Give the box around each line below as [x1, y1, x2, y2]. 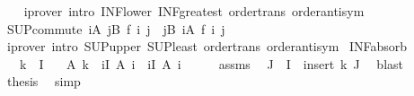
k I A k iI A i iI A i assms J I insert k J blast [19, 54, 404, 73]
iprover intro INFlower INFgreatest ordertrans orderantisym [23, 2, 365, 20]
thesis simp [6, 72, 81, 91]
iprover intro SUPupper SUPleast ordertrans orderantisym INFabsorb [6, 37, 408, 56]
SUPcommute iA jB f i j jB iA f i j [6, 19, 225, 38]
